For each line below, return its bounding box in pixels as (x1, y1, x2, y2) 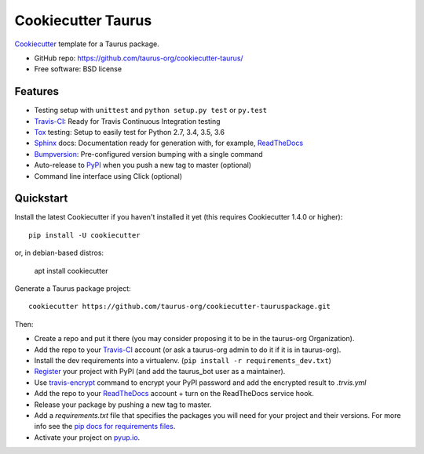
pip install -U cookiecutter (28, 231, 141, 239)
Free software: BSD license (34, 64, 122, 74)
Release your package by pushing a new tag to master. (34, 400, 212, 409)
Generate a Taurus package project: (14, 284, 131, 293)
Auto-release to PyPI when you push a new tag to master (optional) (34, 161, 251, 170)
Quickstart (14, 192, 68, 205)
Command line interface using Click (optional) (34, 171, 183, 180)
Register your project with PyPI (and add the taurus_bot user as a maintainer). (34, 367, 286, 376)
